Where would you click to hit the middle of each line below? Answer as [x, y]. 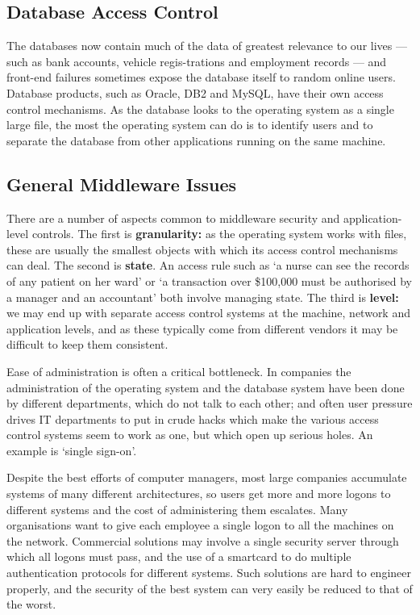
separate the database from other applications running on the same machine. [196, 140]
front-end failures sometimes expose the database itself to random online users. [201, 77]
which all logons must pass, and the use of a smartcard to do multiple [179, 556]
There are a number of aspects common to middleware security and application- [204, 218]
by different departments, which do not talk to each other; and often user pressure [210, 403]
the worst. [31, 604]
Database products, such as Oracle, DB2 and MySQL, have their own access [195, 92]
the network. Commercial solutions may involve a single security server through [203, 540]
